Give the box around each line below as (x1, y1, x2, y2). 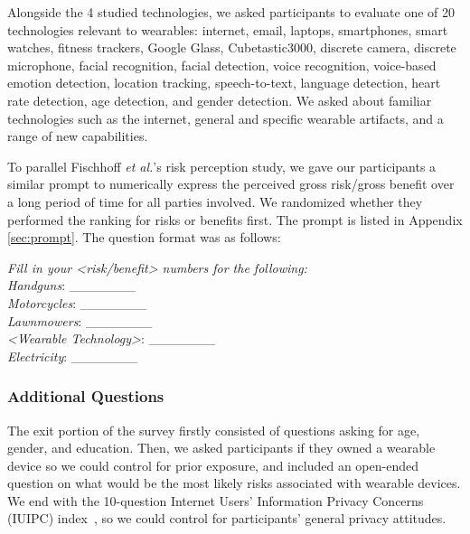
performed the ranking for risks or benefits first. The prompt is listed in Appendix (7, 210, 463, 229)
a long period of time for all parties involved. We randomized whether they (7, 192, 423, 211)
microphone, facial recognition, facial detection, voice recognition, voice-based (7, 55, 437, 74)
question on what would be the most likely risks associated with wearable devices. (7, 473, 461, 492)
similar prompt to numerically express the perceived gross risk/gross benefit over (7, 174, 455, 193)
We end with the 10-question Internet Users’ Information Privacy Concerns (7, 491, 424, 510)
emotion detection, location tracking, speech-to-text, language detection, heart (7, 73, 441, 92)
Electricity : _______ (7, 346, 138, 365)
